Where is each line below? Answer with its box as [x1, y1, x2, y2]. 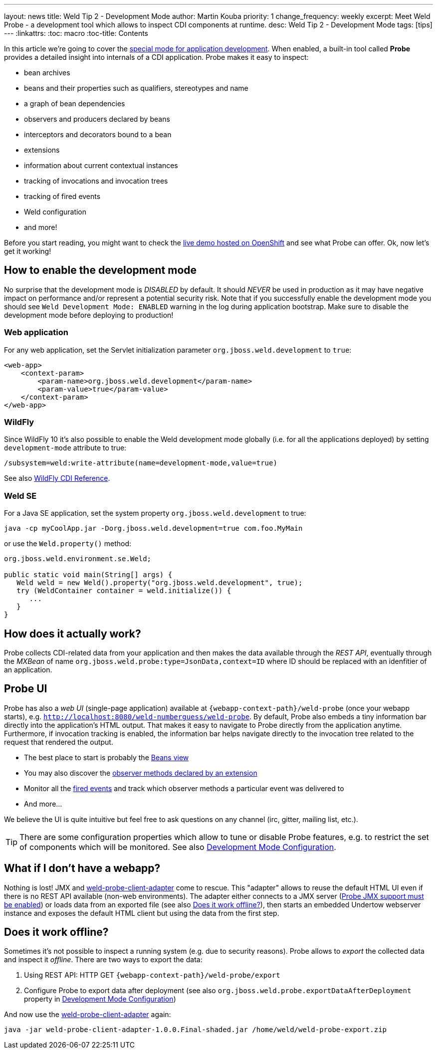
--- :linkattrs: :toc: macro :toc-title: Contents [4, 29, 148, 37]
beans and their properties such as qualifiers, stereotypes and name [24, 84, 248, 92]
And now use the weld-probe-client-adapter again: [4, 1010, 171, 1019]
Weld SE [4, 490, 37, 501]
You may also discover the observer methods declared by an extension [24, 768, 257, 777]
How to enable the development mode [4, 264, 197, 277]
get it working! [4, 247, 51, 255]
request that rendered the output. [4, 737, 113, 746]
